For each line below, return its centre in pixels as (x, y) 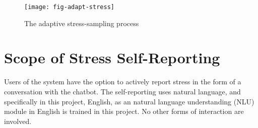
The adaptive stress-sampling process (82, 23)
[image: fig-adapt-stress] (69, 7)
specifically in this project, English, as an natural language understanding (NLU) (129, 101)
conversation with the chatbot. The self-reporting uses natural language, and (122, 91)
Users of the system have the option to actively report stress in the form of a (123, 82)
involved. (18, 121)
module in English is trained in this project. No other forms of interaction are (124, 111)
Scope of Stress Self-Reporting (112, 57)
